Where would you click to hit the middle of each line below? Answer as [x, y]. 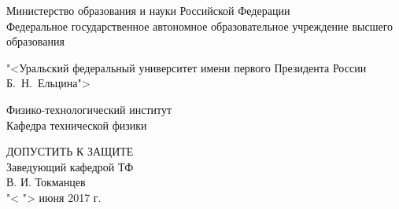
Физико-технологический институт [89, 109]
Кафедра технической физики [77, 125]
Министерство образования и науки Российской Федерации [148, 10]
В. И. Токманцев [46, 182]
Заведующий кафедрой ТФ [70, 166]
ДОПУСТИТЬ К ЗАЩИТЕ [70, 151]
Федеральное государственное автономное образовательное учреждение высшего [200, 26]
